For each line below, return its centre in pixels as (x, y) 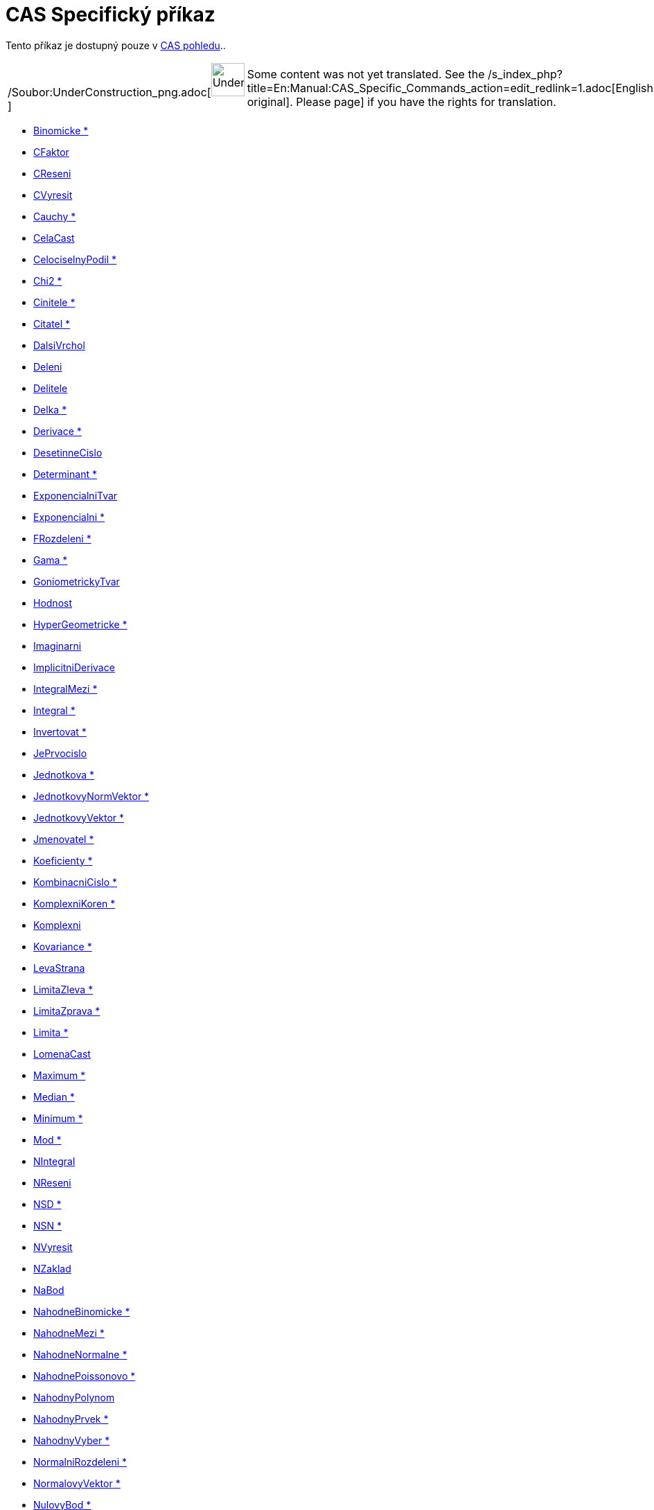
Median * (54, 1096)
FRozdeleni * (62, 538)
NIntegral (54, 1161)
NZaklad (52, 1268)
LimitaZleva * (63, 989)
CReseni (52, 173)
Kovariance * (63, 946)
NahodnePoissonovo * (85, 1376)
